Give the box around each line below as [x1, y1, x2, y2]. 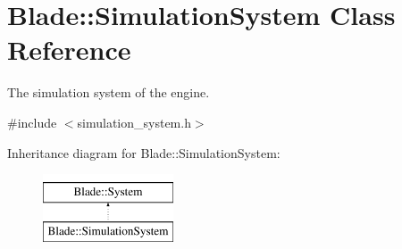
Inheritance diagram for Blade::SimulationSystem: [7, 143, 281, 162]
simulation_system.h [77, 112, 191, 131]
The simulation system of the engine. [7, 83, 210, 102]
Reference [7, 31, 131, 68]
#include [7, 112, 57, 131]
